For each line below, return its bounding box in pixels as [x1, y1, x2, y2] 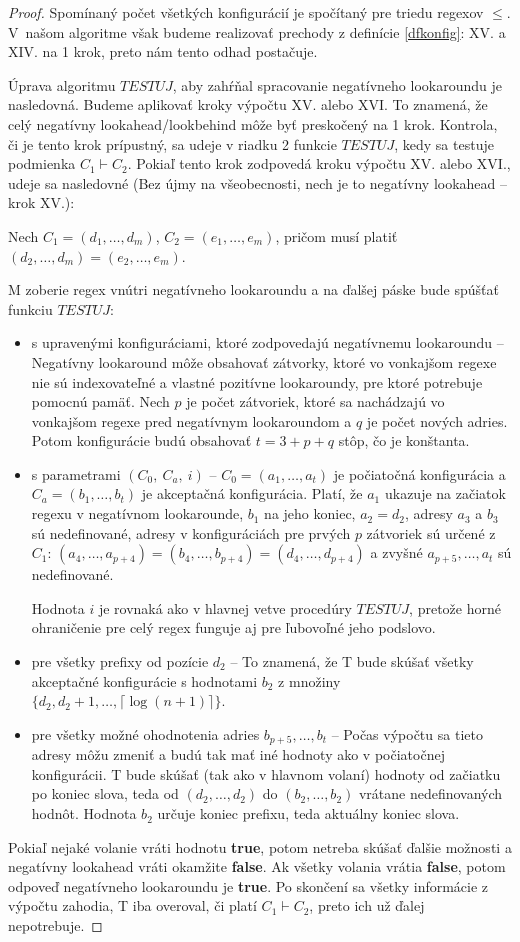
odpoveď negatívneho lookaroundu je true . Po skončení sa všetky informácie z [8, 875, 489, 896]
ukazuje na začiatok [384, 483, 506, 504]
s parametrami [31, 463, 121, 484]
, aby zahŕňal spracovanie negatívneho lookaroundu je [172, 74, 502, 95]
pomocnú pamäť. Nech [31, 391, 170, 412]
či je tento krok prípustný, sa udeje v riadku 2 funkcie [8, 133, 337, 154]
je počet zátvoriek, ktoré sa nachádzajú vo [186, 391, 445, 412]
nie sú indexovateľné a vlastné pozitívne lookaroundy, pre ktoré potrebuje [31, 371, 483, 392]
